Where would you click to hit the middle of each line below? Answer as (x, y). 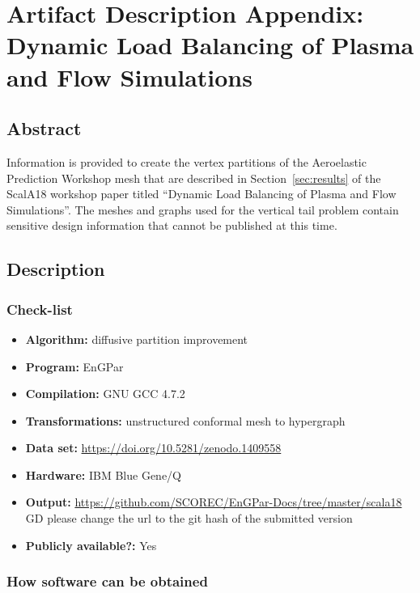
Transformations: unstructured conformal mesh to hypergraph (185, 420)
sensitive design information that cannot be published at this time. (172, 225)
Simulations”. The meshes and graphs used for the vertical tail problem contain (203, 209)
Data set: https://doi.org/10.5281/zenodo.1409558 (153, 448)
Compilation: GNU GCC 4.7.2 (105, 394)
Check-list (40, 309)
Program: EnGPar (74, 366)
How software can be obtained (107, 581)
